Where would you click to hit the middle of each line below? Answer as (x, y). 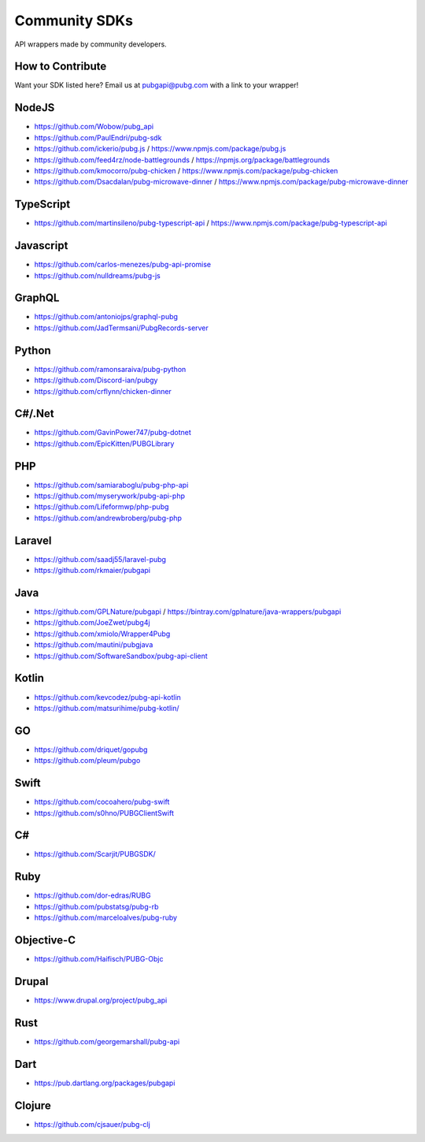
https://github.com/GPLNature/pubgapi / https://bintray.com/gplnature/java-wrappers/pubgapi (188, 612)
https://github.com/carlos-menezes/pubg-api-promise (123, 265)
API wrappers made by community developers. (91, 44)
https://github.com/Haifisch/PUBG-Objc (99, 959)
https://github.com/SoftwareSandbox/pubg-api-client (121, 656)
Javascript (41, 246)
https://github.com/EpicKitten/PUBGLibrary (104, 443)
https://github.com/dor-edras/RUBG (92, 895)
